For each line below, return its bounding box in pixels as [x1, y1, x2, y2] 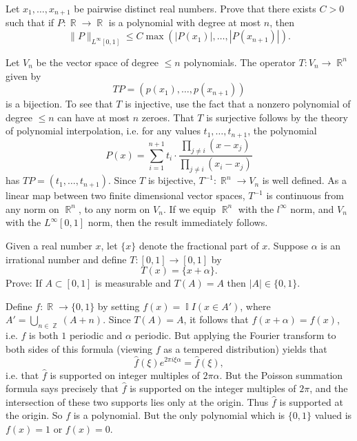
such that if [6, 15, 54, 30]
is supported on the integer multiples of [130, 381, 296, 396]
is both [29, 328, 59, 342]
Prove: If [6, 276, 42, 290]
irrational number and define [6, 252, 127, 266]
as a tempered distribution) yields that [163, 341, 327, 356]
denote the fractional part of [139, 238, 259, 252]
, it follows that [183, 312, 249, 327]
